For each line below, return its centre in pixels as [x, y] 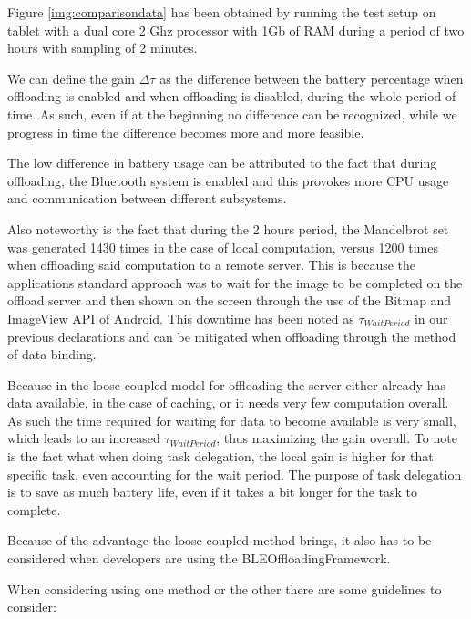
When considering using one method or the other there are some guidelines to [225, 588]
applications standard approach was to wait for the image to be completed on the [235, 282]
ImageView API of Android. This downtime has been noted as [181, 318]
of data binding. [52, 354]
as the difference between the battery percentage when [312, 78]
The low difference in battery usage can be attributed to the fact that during [222, 163]
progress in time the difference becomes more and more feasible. [186, 132]
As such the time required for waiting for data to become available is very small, [232, 420]
